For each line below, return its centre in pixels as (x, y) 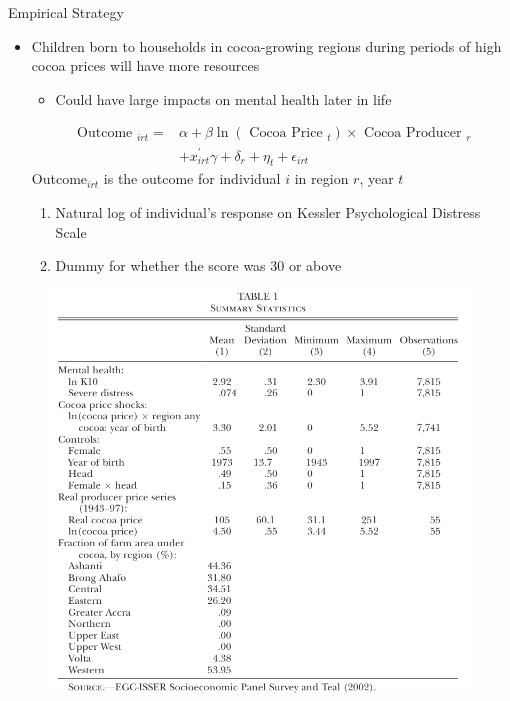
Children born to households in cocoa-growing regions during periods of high (266, 45)
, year (376, 178)
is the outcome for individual (192, 178)
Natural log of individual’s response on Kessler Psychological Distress (268, 211)
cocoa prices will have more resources (145, 65)
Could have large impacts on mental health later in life (223, 98)
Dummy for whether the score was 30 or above (198, 265)
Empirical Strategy (66, 12)
